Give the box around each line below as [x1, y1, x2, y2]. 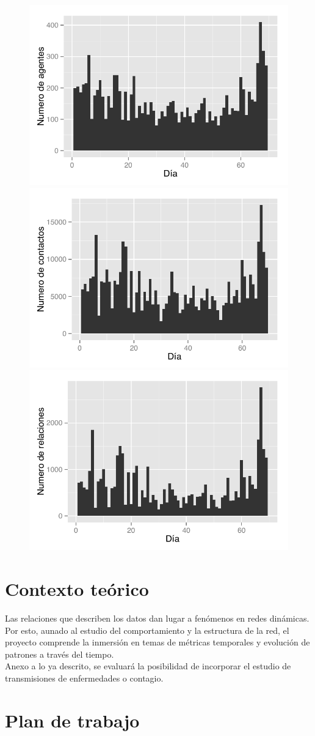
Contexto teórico [5, 576, 149, 601]
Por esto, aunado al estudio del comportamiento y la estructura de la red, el [5, 623, 289, 636]
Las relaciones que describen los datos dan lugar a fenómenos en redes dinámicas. [5, 612, 310, 624]
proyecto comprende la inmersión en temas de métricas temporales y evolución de [5, 636, 310, 649]
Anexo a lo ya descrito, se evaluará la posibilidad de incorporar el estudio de [5, 660, 291, 672]
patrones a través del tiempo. [5, 647, 114, 660]
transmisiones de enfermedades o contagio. [5, 671, 164, 684]
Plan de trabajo [5, 707, 140, 732]
